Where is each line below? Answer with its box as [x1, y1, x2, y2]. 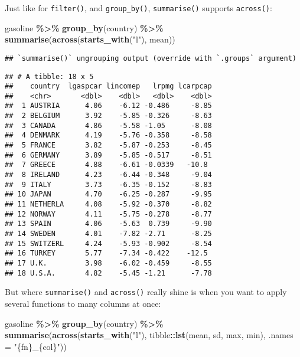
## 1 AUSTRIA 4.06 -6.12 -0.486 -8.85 [5, 101, 212, 110]
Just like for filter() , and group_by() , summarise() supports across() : [5, 2, 272, 14]
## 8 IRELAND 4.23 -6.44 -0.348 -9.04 [5, 171, 212, 179]
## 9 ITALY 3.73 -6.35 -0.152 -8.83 [5, 180, 212, 189]
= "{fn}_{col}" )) [5, 340, 67, 352]
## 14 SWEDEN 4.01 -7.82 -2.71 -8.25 [5, 230, 212, 238]
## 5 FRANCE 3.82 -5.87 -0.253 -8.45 [5, 141, 212, 150]
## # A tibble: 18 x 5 [5, 72, 94, 81]
